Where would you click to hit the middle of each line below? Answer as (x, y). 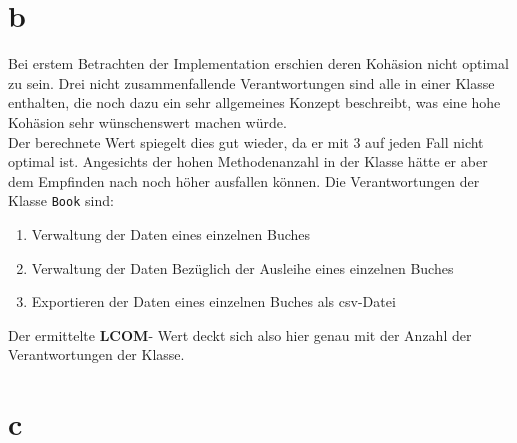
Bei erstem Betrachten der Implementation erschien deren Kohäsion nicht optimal (258, 63)
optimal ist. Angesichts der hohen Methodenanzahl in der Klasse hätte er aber (248, 161)
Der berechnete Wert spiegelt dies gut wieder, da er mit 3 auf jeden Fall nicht (246, 141)
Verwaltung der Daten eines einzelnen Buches (171, 233)
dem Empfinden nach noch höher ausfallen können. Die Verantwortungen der (244, 180)
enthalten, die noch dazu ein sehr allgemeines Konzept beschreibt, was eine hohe (254, 102)
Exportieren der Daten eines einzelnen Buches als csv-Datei (213, 301)
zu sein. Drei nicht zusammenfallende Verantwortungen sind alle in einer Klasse (251, 82)
